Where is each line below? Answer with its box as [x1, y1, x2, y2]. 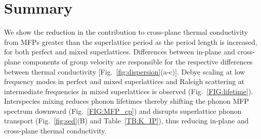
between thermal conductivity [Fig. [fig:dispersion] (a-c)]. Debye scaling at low [4, 66, 245, 77]
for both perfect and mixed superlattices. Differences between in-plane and [4, 46, 235, 57]
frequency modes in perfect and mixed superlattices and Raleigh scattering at [4, 76, 245, 87]
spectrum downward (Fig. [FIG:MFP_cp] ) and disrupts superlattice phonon [4, 105, 242, 116]
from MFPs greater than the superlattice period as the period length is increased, [4, 36, 257, 47]
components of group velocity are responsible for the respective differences [23, 56, 253, 66]
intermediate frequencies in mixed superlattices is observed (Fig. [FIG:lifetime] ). [4, 86, 253, 96]
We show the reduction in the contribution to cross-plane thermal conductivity [4, 27, 248, 37]
